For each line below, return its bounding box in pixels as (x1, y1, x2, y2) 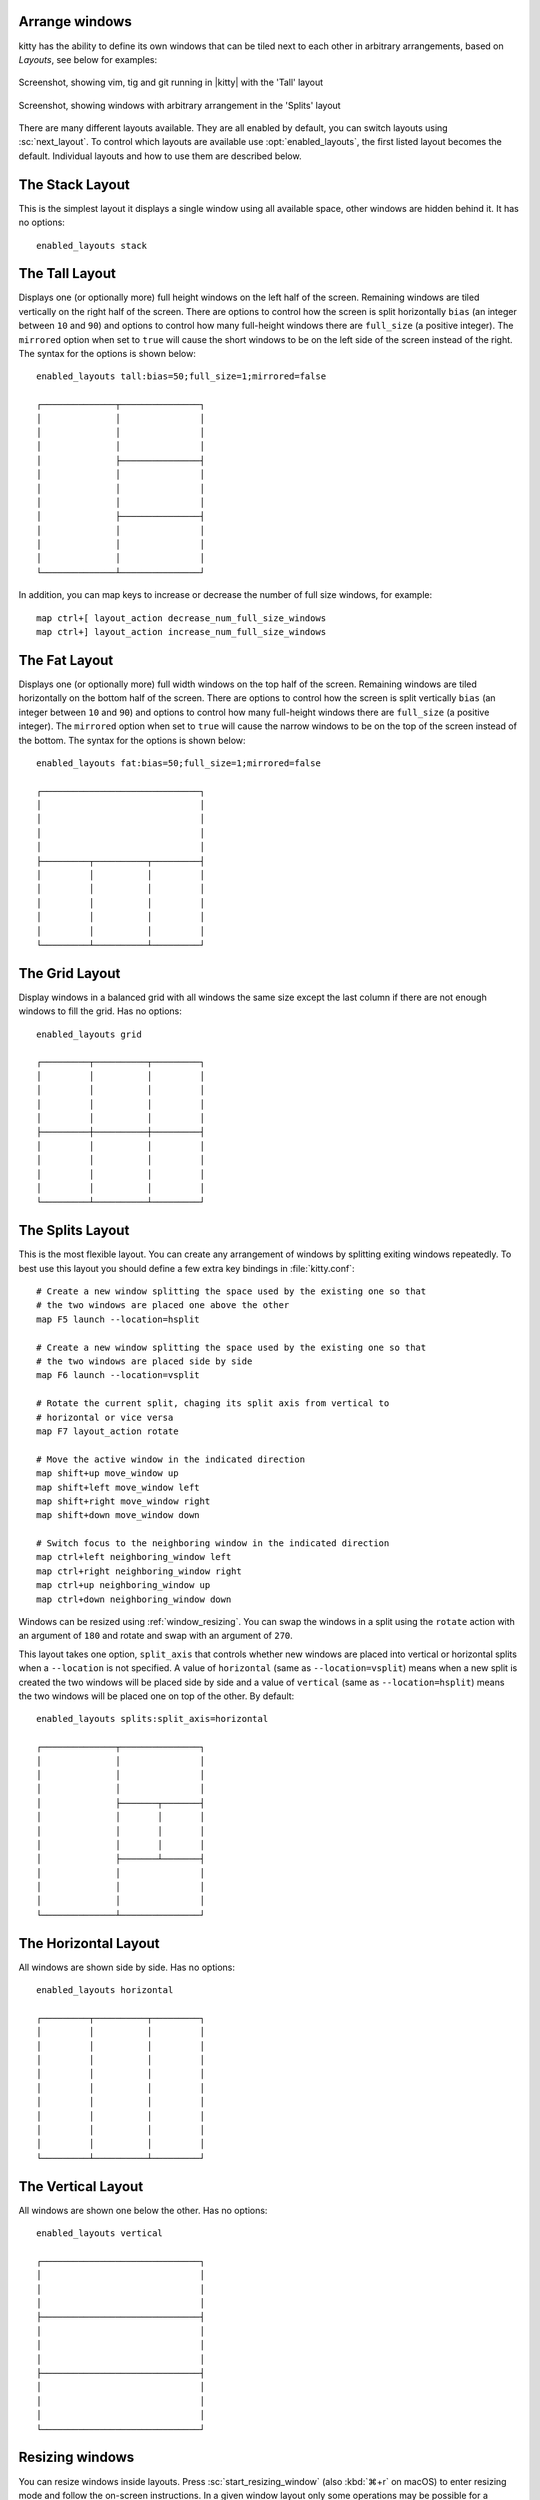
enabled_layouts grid (36, 1028, 142, 1040)
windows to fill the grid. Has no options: (18, 1005, 182, 1017)
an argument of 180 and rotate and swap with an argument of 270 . (18, 1630, 294, 1642)
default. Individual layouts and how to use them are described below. (18, 150, 302, 162)
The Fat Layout (18, 651, 114, 669)
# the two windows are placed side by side (36, 1356, 253, 1367)
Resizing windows (18, 2449, 135, 2466)
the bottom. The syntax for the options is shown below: (18, 734, 246, 746)
